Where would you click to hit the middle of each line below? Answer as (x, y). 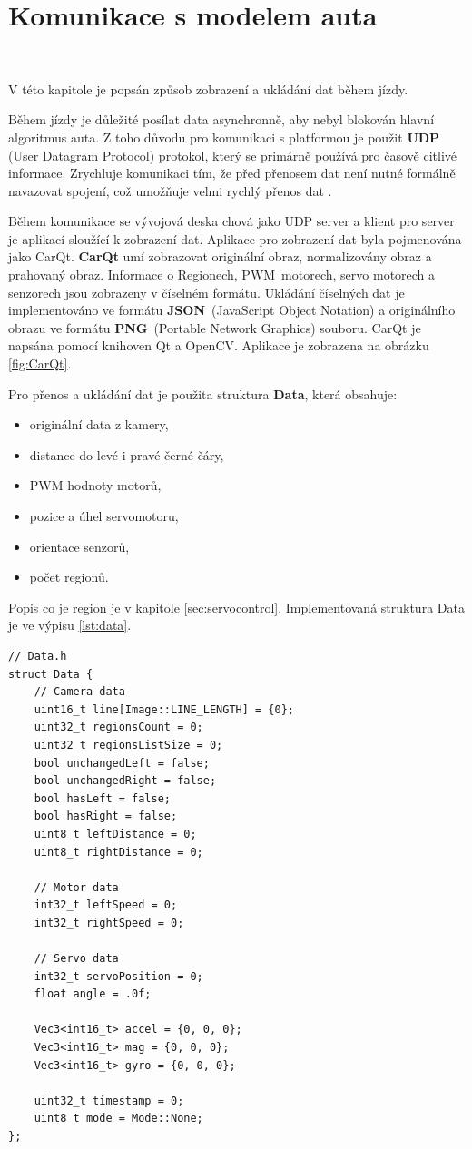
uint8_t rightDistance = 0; (118, 852)
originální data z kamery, (99, 424)
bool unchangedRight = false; (125, 781)
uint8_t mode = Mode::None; (118, 1119)
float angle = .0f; (93, 994)
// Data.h (38, 656)
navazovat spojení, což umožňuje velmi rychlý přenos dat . (170, 190)
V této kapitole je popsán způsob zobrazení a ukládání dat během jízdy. (208, 88)
